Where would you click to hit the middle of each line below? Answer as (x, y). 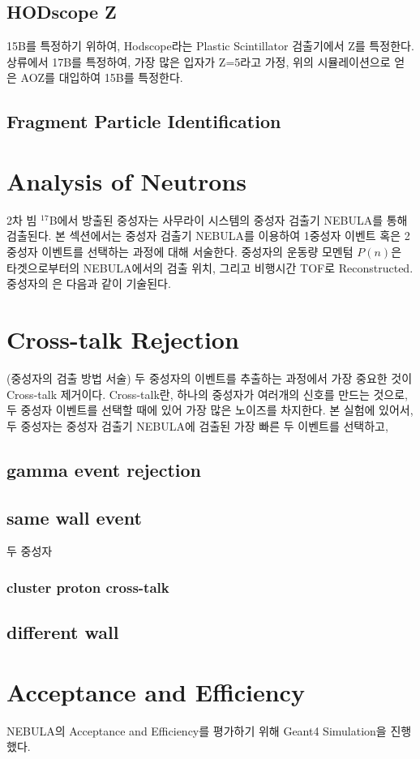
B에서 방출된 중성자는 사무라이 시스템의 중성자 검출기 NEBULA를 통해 (228, 219)
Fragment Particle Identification (144, 121)
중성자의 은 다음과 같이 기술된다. (89, 283)
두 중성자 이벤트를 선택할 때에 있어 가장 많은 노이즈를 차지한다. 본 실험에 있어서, (210, 410)
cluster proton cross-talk (88, 587)
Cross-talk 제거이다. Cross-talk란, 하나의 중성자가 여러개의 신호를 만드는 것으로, (208, 394)
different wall (63, 632)
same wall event (74, 517)
